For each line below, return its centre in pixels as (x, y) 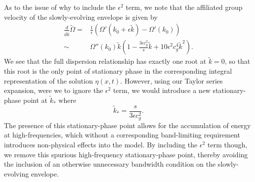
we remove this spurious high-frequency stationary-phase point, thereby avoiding (126, 154)
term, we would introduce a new (162, 90)
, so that (237, 61)
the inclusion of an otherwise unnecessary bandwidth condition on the (110, 164)
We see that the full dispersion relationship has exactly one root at (105, 61)
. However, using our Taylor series (171, 80)
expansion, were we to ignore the (54, 90)
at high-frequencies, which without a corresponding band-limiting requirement (122, 135)
